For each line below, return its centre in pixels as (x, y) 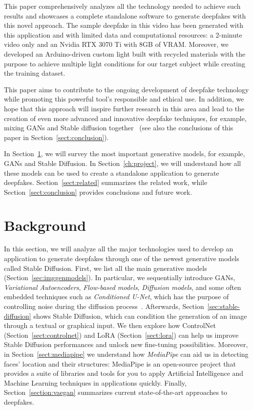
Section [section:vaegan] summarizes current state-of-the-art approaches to (116, 392)
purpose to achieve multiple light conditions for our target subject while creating (125, 63)
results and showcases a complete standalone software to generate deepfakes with (125, 15)
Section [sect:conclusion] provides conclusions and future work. (98, 192)
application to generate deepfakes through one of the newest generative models (122, 258)
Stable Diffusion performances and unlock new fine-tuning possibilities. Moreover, (126, 344)
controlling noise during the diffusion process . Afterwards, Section (104, 306)
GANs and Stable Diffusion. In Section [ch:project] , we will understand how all (123, 163)
